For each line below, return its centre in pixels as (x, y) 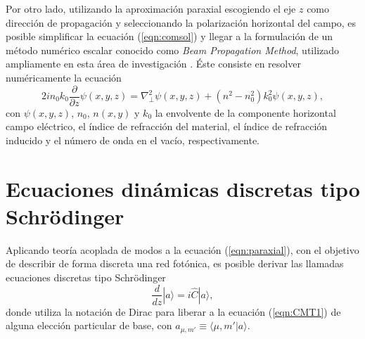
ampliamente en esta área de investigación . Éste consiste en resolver (153, 64)
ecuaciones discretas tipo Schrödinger (86, 277)
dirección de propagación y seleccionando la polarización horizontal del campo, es (181, 22)
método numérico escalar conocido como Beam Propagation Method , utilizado (173, 50)
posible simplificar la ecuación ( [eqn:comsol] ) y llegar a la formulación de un (169, 36)
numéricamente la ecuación (64, 77)
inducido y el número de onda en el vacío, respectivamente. (133, 140)
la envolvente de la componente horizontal (245, 112)
